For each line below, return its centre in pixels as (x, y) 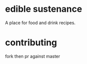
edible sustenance (44, 9)
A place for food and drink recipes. (40, 23)
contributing (31, 43)
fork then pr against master (33, 56)
